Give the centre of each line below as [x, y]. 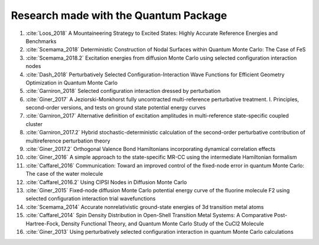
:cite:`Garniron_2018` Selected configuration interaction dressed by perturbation [123, 91]
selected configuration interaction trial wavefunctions [91, 199]
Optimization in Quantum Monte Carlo [72, 82]
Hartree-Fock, [43, 223]
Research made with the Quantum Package [119, 15]
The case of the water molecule [64, 174]
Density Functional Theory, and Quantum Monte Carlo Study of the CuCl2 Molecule [162, 223]
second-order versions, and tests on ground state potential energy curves [116, 108]
